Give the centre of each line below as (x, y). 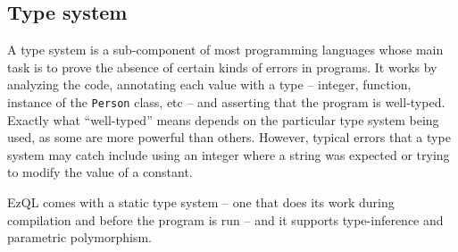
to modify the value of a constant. (100, 172)
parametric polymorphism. (79, 237)
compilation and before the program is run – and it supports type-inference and (225, 219)
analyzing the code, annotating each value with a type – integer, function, (209, 84)
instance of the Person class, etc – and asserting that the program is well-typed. (226, 101)
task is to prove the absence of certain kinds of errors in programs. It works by (222, 67)
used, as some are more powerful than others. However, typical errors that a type (229, 137)
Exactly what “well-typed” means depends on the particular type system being (223, 119)
